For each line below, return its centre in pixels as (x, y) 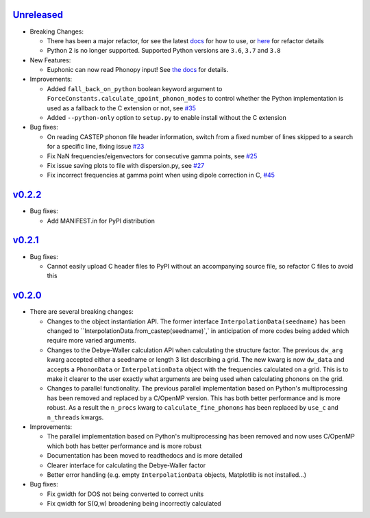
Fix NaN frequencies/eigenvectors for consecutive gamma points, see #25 (152, 156)
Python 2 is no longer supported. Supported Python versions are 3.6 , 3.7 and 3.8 (164, 51)
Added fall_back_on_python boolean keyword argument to (135, 88)
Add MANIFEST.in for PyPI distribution (101, 221)
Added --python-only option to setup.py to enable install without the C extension (167, 118)
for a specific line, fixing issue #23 (96, 147)
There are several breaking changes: (82, 312)
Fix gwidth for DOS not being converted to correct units (125, 494)
